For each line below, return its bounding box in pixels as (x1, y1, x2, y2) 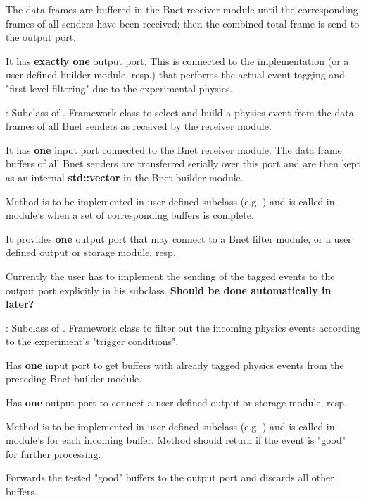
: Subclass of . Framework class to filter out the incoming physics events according (6, 320, 360, 334)
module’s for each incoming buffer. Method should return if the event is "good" (6, 433, 346, 447)
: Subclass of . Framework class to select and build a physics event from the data (6, 104, 354, 119)
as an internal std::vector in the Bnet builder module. (6, 169, 244, 184)
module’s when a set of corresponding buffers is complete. (6, 207, 254, 222)
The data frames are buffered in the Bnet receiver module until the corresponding (6, 2, 358, 16)
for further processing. (6, 446, 101, 461)
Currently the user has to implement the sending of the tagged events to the (6, 268, 335, 283)
